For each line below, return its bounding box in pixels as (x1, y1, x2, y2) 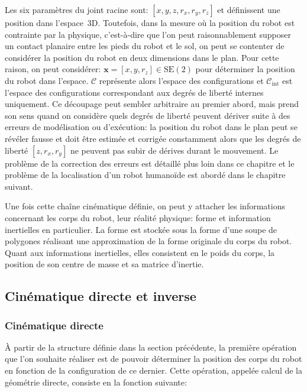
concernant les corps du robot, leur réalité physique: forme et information (5, 211, 271, 223)
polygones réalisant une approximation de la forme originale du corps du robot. (5, 235, 292, 247)
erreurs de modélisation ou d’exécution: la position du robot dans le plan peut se (5, 121, 298, 133)
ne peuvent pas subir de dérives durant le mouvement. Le (70, 144, 279, 156)
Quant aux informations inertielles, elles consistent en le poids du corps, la (5, 246, 275, 258)
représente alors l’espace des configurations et (99, 74, 264, 86)
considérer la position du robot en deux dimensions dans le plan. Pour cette (5, 51, 279, 63)
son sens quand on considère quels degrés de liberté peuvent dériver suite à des (5, 109, 290, 121)
